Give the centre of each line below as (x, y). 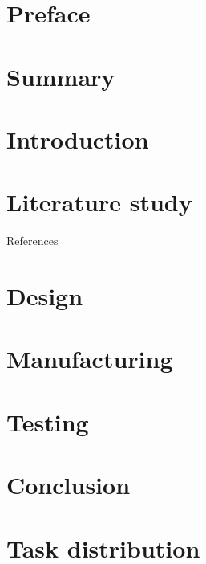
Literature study (99, 202)
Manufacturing (90, 359)
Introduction (78, 139)
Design (45, 296)
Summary (61, 76)
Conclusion (69, 485)
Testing (48, 421)
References (32, 241)
